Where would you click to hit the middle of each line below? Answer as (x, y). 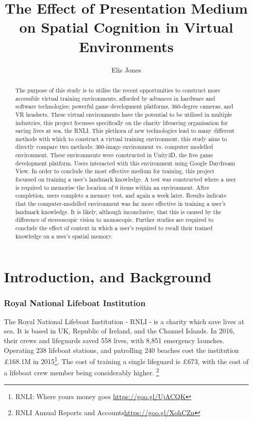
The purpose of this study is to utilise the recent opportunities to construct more (118, 90)
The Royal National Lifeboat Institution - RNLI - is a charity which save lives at (124, 321)
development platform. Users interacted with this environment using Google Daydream (125, 163)
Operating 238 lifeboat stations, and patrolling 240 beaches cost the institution (121, 350)
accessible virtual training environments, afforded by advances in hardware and (115, 98)
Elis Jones (126, 69)
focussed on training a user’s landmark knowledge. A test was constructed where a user (126, 179)
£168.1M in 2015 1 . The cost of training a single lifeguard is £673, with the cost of (126, 360)
